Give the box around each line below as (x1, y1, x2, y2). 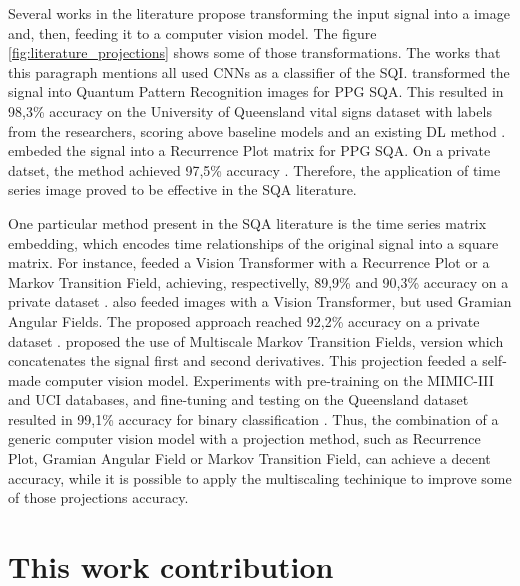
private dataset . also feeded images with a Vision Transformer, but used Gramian (8, 291, 512, 312)
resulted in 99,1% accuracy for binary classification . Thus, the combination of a (8, 408, 499, 429)
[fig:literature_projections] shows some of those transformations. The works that (8, 42, 501, 63)
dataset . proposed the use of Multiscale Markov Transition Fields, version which (8, 330, 504, 351)
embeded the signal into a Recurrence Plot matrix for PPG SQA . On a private (8, 140, 491, 161)
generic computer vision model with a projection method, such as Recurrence (8, 428, 481, 449)
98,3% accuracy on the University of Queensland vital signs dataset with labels (8, 100, 492, 121)
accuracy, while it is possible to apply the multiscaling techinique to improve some (8, 467, 512, 488)
